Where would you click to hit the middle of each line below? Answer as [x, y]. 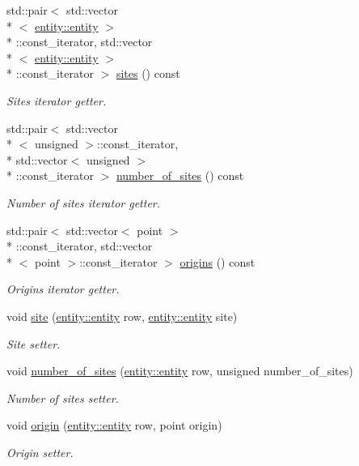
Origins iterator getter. [63, 289]
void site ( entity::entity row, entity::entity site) [122, 316]
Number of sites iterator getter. [84, 202]
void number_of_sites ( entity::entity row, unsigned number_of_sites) [180, 371]
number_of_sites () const [180, 175]
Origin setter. [40, 452]
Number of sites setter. [63, 398]
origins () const [218, 261]
